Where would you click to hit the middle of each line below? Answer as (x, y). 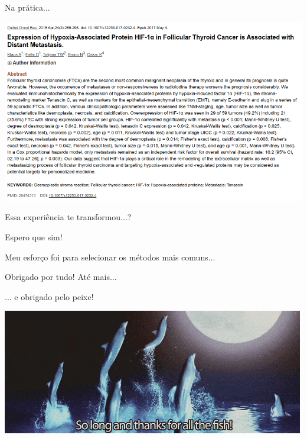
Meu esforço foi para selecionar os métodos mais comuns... (110, 257)
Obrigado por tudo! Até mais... (61, 277)
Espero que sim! (34, 236)
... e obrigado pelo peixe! (49, 296)
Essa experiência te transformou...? (68, 217)
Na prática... (27, 7)
